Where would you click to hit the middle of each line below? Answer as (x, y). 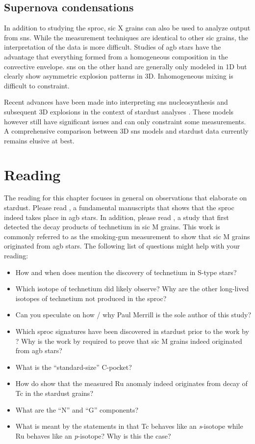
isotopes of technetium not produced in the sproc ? (91, 298)
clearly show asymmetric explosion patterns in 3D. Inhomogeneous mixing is (119, 76)
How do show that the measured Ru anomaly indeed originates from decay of (131, 383)
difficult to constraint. (37, 85)
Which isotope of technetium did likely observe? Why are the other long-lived (132, 289)
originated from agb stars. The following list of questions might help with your (122, 246)
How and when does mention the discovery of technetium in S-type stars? (126, 272)
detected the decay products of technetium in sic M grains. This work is (112, 227)
